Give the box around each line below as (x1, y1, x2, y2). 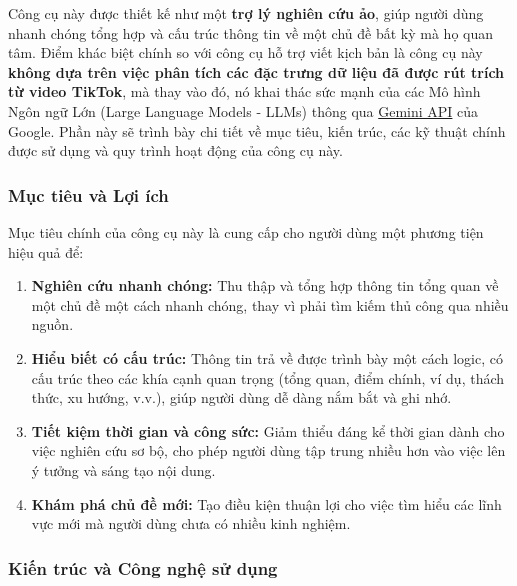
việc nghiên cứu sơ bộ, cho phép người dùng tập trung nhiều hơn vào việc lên (31, 440, 506, 461)
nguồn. (31, 314, 74, 335)
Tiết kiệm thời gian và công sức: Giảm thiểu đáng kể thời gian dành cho (31, 420, 505, 441)
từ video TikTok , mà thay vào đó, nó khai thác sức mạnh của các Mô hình (8, 81, 481, 102)
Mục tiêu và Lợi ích (8, 182, 169, 207)
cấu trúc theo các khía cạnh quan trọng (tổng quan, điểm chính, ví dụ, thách (31, 367, 505, 388)
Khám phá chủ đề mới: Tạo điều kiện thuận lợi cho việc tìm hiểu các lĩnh (31, 493, 502, 514)
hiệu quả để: (8, 241, 84, 262)
